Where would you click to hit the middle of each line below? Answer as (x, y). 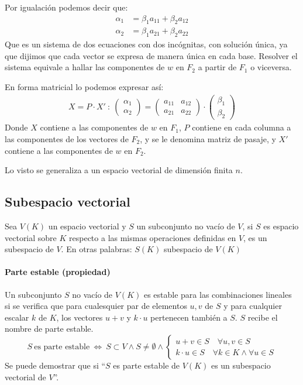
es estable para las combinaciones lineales (218, 294)
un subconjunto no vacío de (186, 226)
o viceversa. (271, 67)
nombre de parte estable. (49, 329)
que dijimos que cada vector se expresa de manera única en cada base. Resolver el (151, 55)
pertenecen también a (189, 317)
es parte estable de (147, 365)
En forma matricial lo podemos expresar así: (84, 87)
